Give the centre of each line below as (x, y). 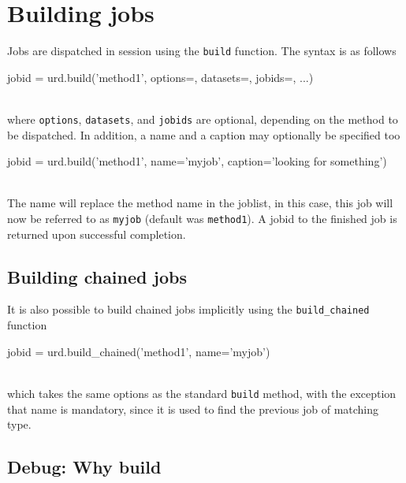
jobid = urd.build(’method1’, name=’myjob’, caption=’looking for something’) (197, 161)
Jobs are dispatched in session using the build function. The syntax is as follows (202, 51)
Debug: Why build (84, 467)
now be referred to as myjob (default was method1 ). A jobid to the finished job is (202, 218)
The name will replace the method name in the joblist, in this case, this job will (200, 203)
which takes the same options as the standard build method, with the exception (202, 393)
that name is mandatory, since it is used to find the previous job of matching (193, 409)
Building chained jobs (97, 276)
